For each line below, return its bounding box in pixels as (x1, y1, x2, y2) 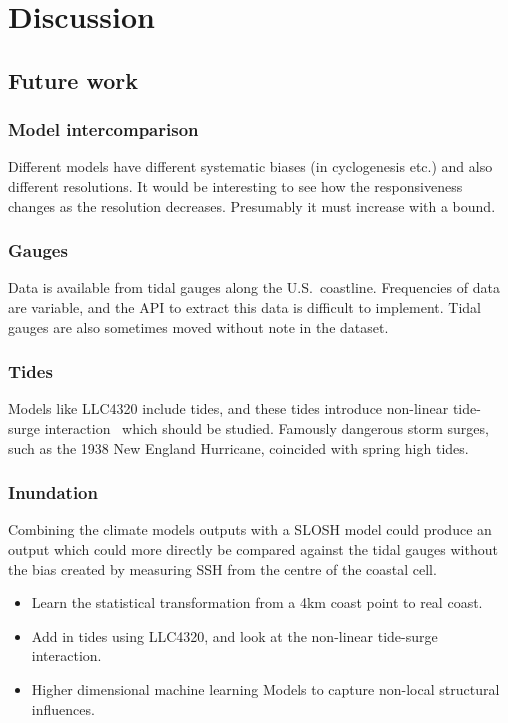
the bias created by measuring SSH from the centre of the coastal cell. (8, 558, 437, 579)
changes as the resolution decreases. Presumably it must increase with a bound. (8, 195, 496, 216)
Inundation (8, 480, 98, 505)
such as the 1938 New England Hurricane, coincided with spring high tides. (8, 437, 469, 458)
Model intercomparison (8, 117, 199, 142)
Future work (8, 64, 139, 95)
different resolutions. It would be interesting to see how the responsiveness (8, 175, 463, 196)
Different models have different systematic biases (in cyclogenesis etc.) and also (8, 156, 493, 177)
